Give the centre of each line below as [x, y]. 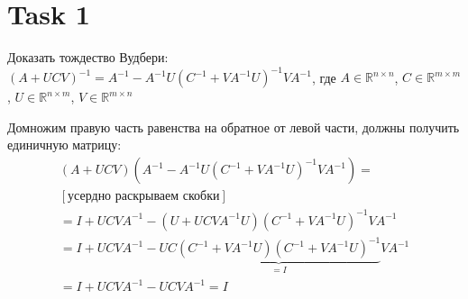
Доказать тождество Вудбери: [88, 57]
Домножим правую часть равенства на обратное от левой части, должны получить [234, 127]
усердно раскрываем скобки [144, 197]
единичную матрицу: [64, 145]
